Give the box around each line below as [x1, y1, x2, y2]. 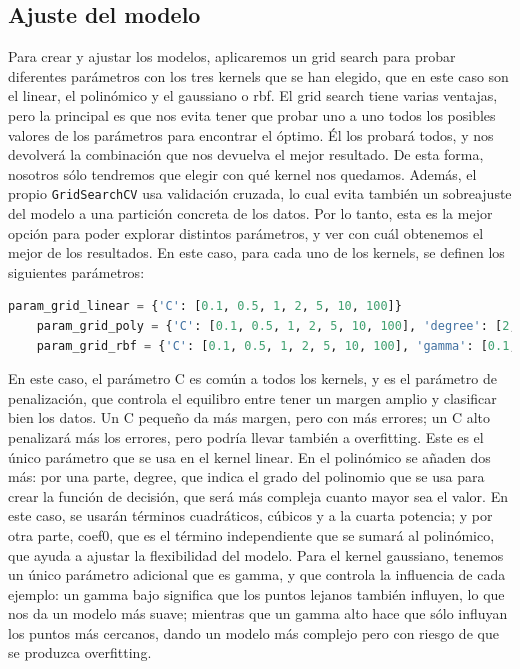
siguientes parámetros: [8, 261, 145, 282]
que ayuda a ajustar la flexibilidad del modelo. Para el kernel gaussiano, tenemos [8, 544, 504, 565]
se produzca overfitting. [8, 642, 152, 663]
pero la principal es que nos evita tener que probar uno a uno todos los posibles [8, 104, 496, 125]
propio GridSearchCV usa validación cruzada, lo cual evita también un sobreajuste [8, 183, 512, 204]
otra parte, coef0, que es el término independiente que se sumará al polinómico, [8, 524, 495, 545]
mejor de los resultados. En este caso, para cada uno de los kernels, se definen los [8, 242, 505, 263]
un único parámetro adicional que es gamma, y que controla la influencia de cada [8, 564, 506, 585]
